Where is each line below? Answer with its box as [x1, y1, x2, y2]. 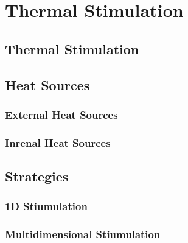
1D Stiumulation [5, 199, 88, 214]
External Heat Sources [5, 107, 118, 122]
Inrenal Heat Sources [5, 135, 111, 150]
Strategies [5, 167, 69, 186]
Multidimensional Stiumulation [5, 227, 161, 242]
